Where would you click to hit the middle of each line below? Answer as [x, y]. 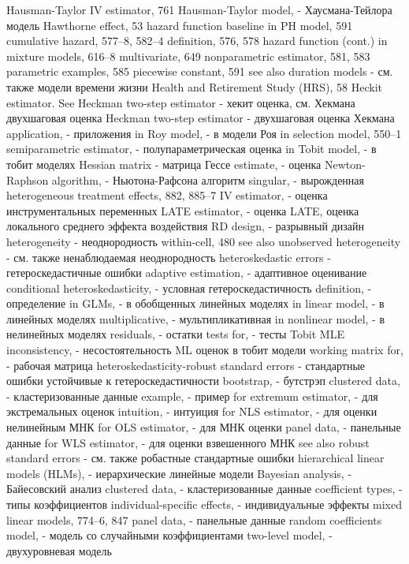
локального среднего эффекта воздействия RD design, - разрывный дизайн [185, 226]
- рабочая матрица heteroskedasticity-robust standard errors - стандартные [186, 365]
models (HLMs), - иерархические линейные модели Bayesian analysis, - [179, 473]
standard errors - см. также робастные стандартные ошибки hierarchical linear [195, 458]
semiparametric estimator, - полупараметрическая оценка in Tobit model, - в [191, 149]
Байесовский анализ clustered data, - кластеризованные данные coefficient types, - [204, 489]
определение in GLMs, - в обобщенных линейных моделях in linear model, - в [195, 303]
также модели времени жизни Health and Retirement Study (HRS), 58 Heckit [194, 86]
